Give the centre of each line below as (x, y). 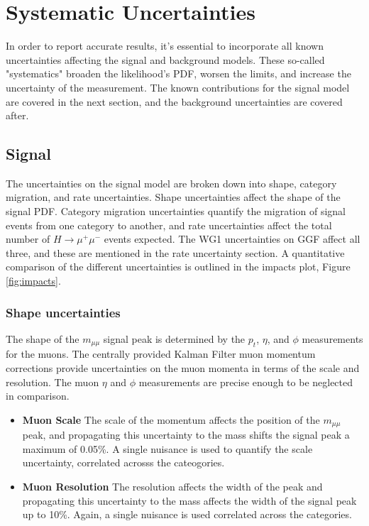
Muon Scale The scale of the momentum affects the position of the (171, 419)
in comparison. (38, 396)
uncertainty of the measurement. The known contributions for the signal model (178, 87)
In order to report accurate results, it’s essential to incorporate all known (165, 46)
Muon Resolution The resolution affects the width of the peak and (172, 486)
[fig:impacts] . (33, 281)
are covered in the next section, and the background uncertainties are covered (174, 101)
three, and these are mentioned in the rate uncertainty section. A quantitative (175, 252)
